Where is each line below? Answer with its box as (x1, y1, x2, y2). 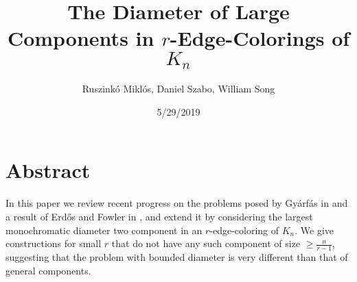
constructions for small (5, 236, 102, 251)
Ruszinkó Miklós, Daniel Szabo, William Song (82, 81, 275, 96)
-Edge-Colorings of (170, 24, 350, 52)
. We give (295, 222, 334, 237)
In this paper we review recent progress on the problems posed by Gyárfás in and (5, 196, 348, 210)
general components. (5, 263, 91, 277)
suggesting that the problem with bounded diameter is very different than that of (5, 249, 348, 264)
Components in (7, 24, 154, 52)
